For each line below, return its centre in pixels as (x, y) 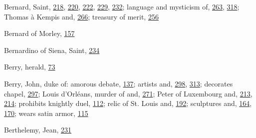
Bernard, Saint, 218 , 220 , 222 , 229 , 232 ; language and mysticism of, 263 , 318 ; (122, 6)
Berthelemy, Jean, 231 (38, 130)
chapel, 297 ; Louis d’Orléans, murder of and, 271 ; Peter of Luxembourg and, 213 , (128, 93)
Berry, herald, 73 (30, 67)
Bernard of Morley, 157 (39, 33)
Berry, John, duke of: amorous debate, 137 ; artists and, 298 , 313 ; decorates (119, 83)
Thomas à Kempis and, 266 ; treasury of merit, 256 (81, 16)
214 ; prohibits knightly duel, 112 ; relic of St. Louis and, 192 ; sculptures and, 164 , (128, 103)
